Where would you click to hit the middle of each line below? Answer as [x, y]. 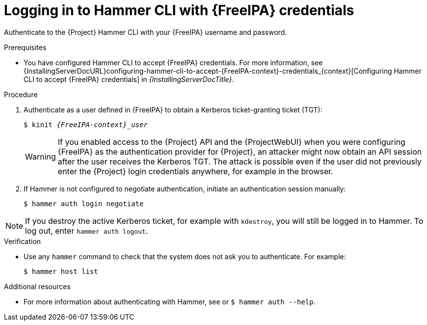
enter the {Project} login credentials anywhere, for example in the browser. [195, 171]
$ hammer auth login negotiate [84, 203]
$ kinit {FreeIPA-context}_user [86, 124]
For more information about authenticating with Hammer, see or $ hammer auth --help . [170, 301]
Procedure [21, 94]
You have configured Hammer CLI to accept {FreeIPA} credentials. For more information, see [173, 62]
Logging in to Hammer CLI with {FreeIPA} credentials [179, 10]
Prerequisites [25, 47]
